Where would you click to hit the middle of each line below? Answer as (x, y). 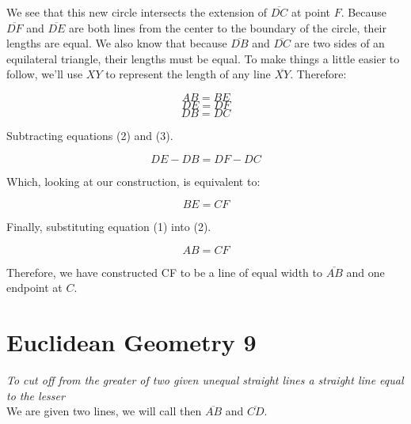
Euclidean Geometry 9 (131, 342)
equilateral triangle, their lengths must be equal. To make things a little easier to (203, 58)
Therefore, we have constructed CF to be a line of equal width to (164, 272)
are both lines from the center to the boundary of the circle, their (228, 27)
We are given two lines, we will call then (104, 411)
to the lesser (36, 395)
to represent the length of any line (188, 74)
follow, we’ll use (45, 74)
